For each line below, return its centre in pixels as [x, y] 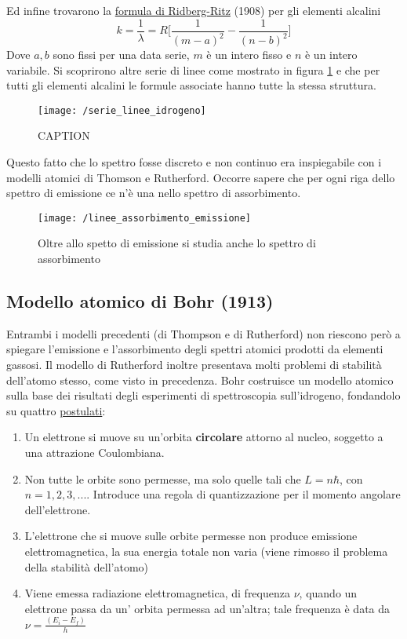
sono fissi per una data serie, [121, 54]
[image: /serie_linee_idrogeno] [122, 110]
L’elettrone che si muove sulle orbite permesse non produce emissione [191, 536]
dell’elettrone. [58, 509]
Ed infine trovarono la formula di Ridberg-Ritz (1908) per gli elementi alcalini [194, 10]
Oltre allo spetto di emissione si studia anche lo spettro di [177, 243]
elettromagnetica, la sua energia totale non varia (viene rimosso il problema [206, 551]
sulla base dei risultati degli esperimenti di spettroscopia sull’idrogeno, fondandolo [203, 395]
